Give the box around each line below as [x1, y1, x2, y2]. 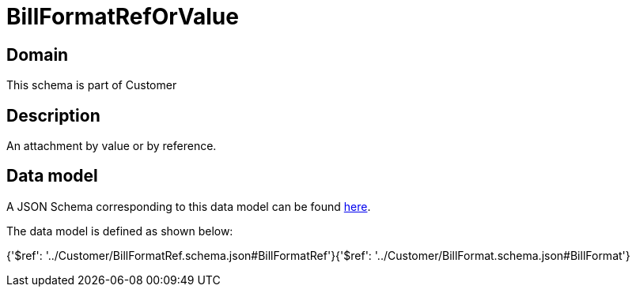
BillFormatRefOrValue [6, 3, 239, 30]
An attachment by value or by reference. [6, 139, 217, 153]
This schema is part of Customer [6, 78, 177, 92]
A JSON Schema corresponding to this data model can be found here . [6, 199, 371, 213]
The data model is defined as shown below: [6, 224, 233, 238]
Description [6, 105, 100, 126]
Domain [6, 44, 69, 65]
